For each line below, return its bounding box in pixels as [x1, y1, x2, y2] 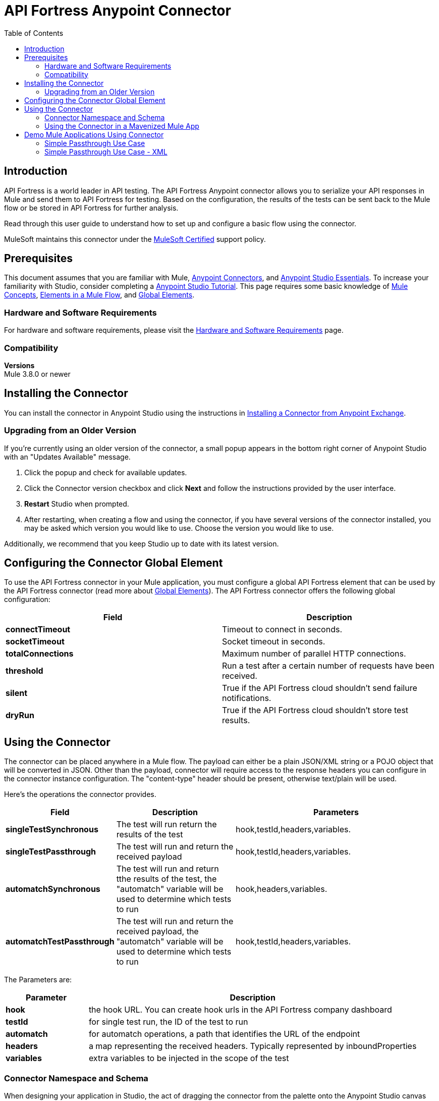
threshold [6, 666, 43, 676]
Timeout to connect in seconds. [222, 624, 342, 635]
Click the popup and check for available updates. [24, 468, 187, 477]
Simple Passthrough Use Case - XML [44, 147, 168, 156]
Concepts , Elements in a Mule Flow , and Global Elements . [4, 290, 195, 299]
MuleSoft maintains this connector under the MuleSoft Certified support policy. [4, 234, 266, 243]
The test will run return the [116, 819, 217, 830]
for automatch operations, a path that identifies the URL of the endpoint [88, 1029, 360, 1039]
